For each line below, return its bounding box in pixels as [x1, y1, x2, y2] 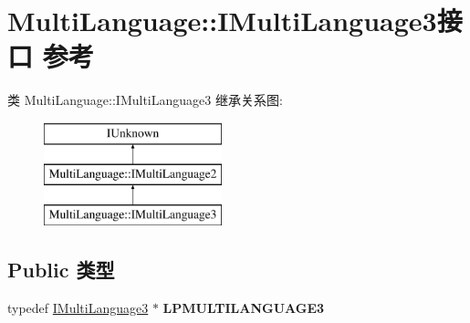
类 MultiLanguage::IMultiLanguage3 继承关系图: [7, 90, 283, 109]
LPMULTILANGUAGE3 [162, 298, 325, 318]
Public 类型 [7, 255, 115, 284]
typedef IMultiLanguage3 [7, 298, 149, 318]
